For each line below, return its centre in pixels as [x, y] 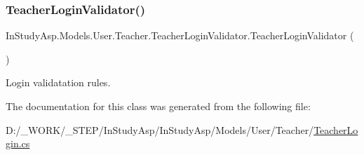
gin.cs [18, 143]
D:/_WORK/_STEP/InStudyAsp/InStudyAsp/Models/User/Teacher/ [160, 129]
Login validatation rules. [58, 82]
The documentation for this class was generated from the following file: [158, 106]
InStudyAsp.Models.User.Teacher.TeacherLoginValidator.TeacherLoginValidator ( [180, 35]
